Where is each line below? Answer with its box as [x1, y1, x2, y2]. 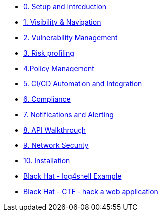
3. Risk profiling [23, 49, 74, 57]
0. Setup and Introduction [23, 2, 107, 11]
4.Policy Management [23, 64, 94, 72]
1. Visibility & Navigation [23, 18, 101, 26]
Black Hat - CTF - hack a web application [23, 187, 158, 196]
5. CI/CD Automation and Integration [23, 79, 142, 88]
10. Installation [23, 156, 70, 165]
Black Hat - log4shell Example [23, 172, 122, 180]
